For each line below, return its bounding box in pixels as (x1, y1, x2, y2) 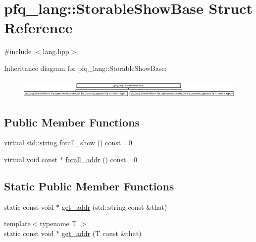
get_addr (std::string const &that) (61, 201, 167, 212)
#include (4, 46, 32, 57)
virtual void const (4, 154, 57, 164)
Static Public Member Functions (4, 178, 174, 193)
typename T (40, 218, 77, 229)
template (4, 218, 31, 229)
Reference (4, 17, 73, 38)
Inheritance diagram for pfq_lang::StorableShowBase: (4, 62, 167, 73)
